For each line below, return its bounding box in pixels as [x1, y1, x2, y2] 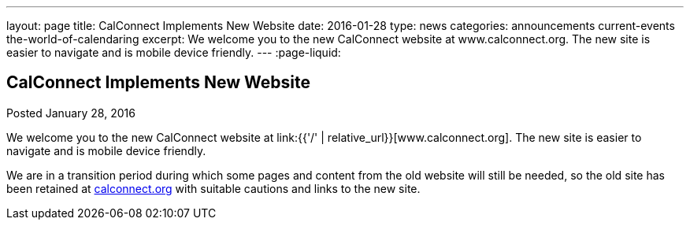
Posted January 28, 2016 [6, 106, 135, 120]
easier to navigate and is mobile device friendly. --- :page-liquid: [6, 46, 341, 59]
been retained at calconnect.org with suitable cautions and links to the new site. [6, 181, 421, 195]
